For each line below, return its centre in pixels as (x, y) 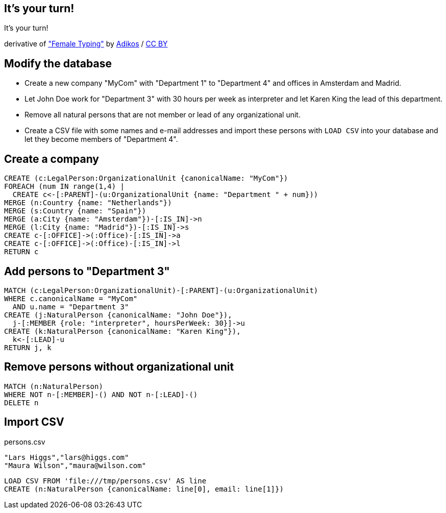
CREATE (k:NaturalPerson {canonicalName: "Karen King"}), (122, 331)
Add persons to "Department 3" (87, 271)
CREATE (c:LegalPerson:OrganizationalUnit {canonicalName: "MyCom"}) (146, 178)
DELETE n (21, 402)
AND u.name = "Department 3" (71, 307)
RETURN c (21, 252)
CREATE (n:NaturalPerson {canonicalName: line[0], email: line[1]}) (144, 489)
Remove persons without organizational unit (119, 367)
